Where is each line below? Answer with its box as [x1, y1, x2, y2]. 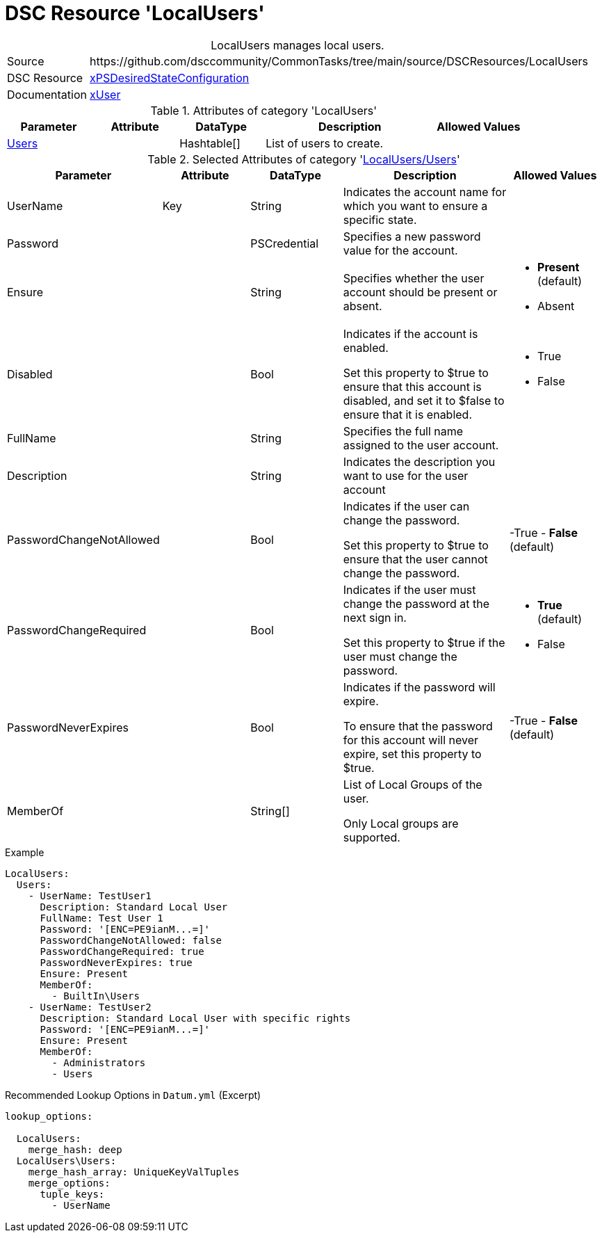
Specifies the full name [343, 424, 464, 438]
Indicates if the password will [343, 680, 496, 694]
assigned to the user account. [343, 437, 499, 452]
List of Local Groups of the [343, 777, 482, 791]
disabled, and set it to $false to [343, 393, 505, 408]
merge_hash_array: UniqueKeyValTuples [28, 1166, 240, 1177]
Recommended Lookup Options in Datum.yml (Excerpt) [5, 1088, 261, 1101]
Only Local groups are [343, 816, 459, 830]
